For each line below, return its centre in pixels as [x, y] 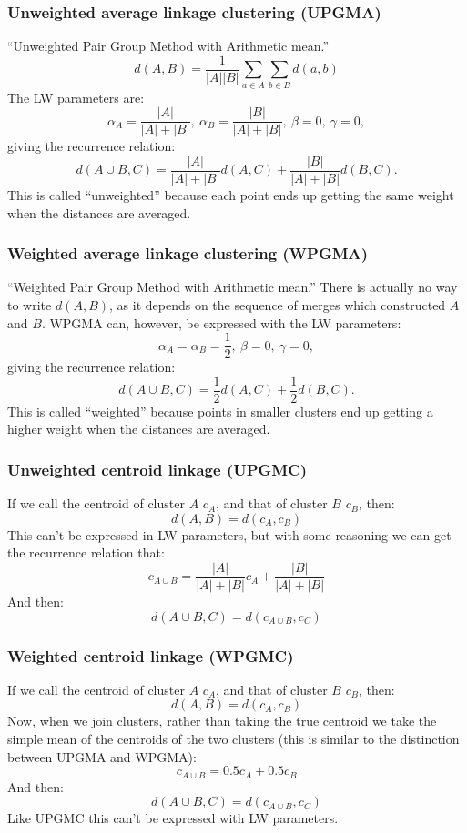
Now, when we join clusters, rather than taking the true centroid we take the [222, 721]
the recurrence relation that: [86, 552]
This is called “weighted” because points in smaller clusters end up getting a [220, 411]
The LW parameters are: [76, 97]
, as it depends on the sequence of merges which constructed [278, 304]
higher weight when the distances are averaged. [139, 429]
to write [30, 304]
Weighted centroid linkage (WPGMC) [151, 655]
